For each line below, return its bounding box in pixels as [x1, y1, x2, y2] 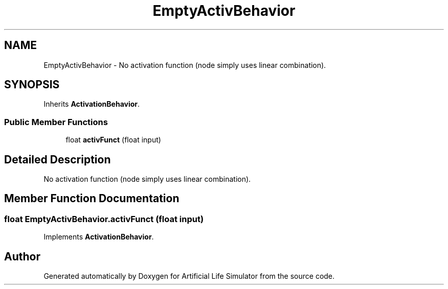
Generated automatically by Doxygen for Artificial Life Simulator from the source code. [43, 272, 335, 281]
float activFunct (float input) [65, 135, 161, 144]
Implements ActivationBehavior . [43, 232, 154, 242]
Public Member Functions [4, 116, 108, 127]
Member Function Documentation [4, 192, 180, 205]
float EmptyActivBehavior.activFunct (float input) [4, 213, 204, 224]
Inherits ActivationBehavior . [43, 100, 140, 109]
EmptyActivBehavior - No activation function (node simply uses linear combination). [43, 60, 326, 69]
